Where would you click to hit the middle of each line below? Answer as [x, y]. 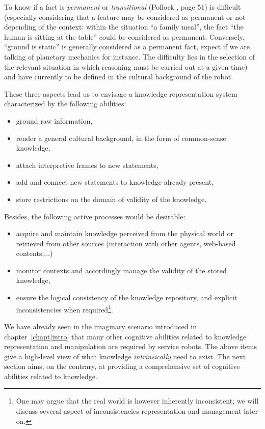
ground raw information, [54, 120]
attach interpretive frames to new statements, [87, 165]
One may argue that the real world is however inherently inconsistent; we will [137, 401]
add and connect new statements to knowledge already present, [115, 182]
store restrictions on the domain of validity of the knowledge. [111, 199]
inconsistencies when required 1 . [64, 308]
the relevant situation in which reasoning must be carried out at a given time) [126, 66]
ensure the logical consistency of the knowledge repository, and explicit [127, 297]
